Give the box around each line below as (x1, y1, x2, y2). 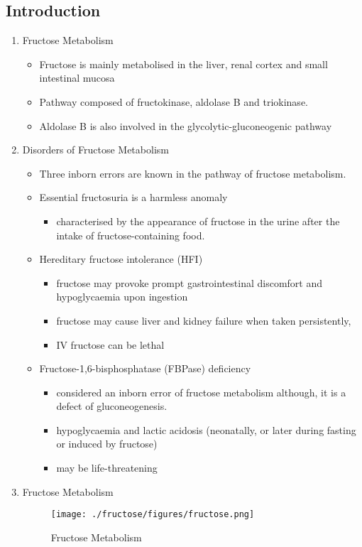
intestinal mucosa (39, 70, 115, 85)
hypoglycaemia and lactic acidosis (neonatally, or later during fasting (56, 422, 356, 437)
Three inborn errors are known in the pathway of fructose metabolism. (39, 166, 346, 180)
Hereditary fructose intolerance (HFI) (39, 251, 203, 266)
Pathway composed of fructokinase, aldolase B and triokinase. (39, 94, 308, 109)
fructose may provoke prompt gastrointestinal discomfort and (56, 275, 323, 290)
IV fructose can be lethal (56, 337, 165, 352)
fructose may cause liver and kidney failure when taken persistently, (56, 313, 351, 327)
